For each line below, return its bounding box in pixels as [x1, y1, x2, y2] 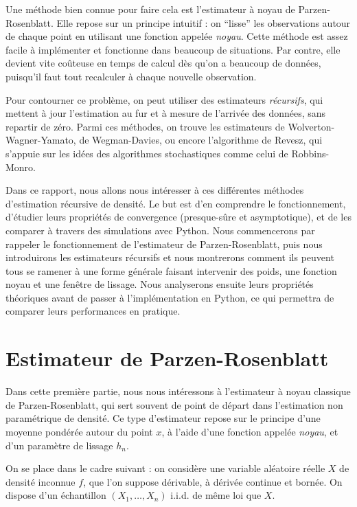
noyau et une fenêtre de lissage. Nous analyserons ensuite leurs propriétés [5, 277, 314, 291]
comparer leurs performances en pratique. [5, 304, 181, 318]
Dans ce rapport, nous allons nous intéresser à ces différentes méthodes [5, 183, 304, 197]
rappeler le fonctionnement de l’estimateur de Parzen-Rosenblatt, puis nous [5, 236, 323, 251]
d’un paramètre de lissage [5, 438, 113, 452]
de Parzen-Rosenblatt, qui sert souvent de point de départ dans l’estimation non [5, 397, 343, 412]
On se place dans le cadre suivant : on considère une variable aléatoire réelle [5, 461, 325, 475]
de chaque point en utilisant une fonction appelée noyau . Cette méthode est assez [5, 29, 348, 43]
